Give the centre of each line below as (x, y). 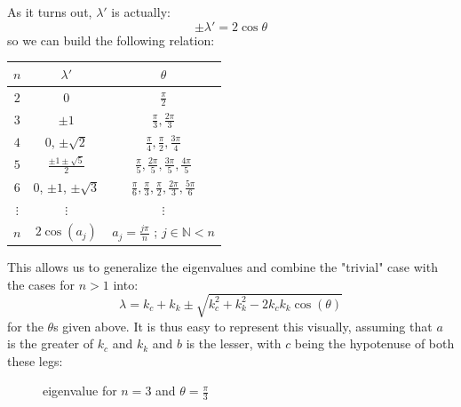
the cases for (41, 284)
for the (25, 326)
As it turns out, (50, 12)
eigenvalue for (80, 391)
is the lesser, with (234, 343)
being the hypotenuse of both (374, 343)
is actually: (141, 12)
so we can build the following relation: (111, 40)
